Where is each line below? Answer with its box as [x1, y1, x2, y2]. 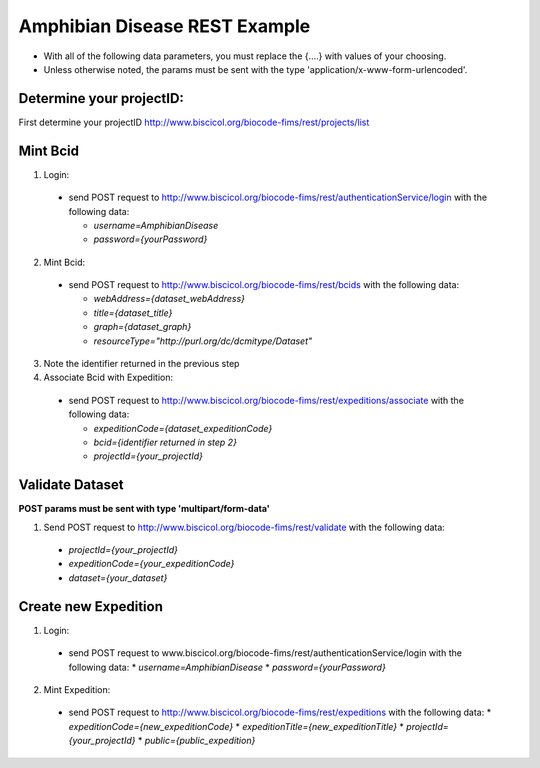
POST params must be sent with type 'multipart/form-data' [18, 503, 270, 515]
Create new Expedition [18, 598, 164, 615]
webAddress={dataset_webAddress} [93, 293, 245, 305]
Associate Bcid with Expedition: [43, 371, 174, 384]
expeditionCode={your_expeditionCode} [68, 558, 235, 570]
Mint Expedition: [43, 683, 111, 695]
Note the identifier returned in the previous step [43, 358, 240, 370]
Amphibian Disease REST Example [18, 15, 311, 37]
